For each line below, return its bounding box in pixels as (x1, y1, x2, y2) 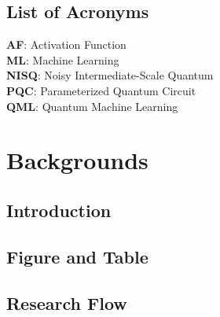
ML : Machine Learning (6, 51, 119, 68)
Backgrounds (6, 144, 148, 176)
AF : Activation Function (6, 36, 126, 53)
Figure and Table (6, 244, 148, 268)
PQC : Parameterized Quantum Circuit (6, 82, 196, 98)
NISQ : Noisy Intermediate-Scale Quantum (6, 67, 214, 83)
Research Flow (6, 290, 127, 315)
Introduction (6, 197, 112, 222)
